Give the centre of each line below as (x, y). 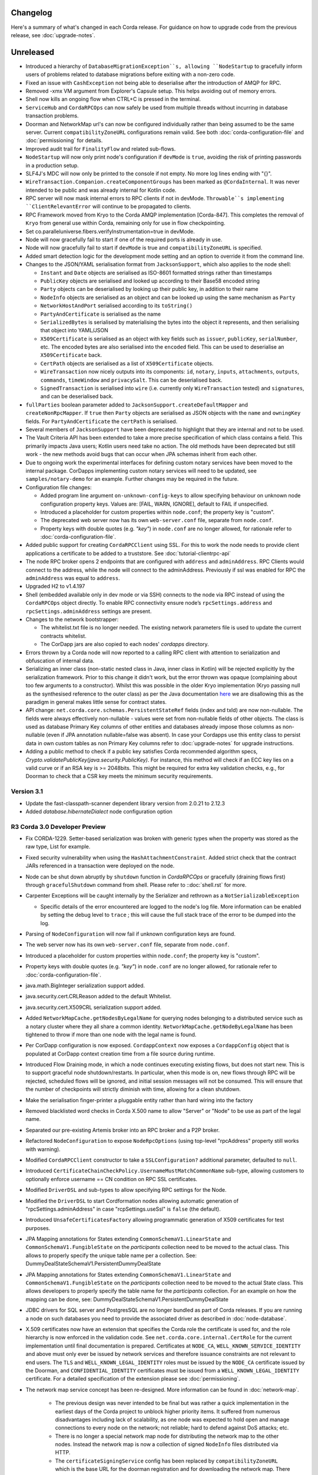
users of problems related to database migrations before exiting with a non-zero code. (130, 74)
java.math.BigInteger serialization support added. (85, 985)
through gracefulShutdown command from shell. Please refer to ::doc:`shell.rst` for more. (136, 885)
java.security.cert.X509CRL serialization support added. (94, 1007)
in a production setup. (52, 165)
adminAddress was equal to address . (73, 578)
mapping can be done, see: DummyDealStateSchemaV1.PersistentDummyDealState (127, 1299)
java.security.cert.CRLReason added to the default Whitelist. (99, 997)
